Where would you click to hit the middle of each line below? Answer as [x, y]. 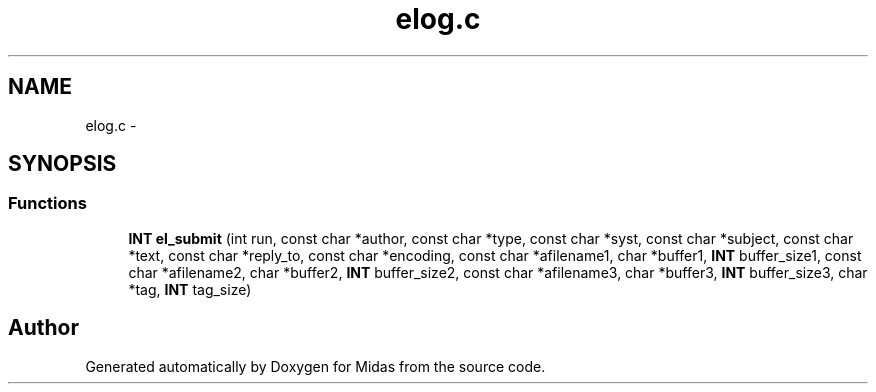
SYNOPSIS [62, 164]
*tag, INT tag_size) [190, 289]
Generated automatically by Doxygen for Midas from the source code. [315, 366]
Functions [47, 203]
